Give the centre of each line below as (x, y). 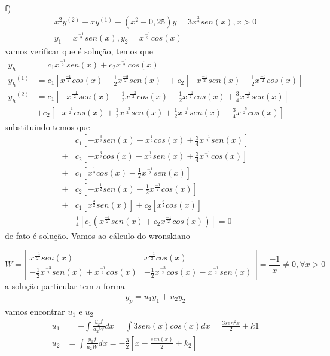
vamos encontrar (35, 311)
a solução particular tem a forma (65, 286)
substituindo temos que (48, 126)
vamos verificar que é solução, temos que (79, 51)
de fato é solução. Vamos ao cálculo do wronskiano (97, 235)
